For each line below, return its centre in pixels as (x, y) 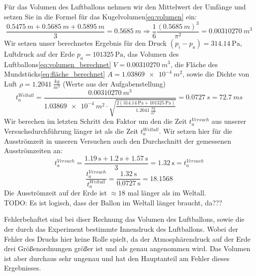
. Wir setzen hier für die (196, 131)
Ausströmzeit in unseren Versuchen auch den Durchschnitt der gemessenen (118, 140)
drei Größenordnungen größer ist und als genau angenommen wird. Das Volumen (127, 248)
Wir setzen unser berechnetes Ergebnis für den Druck (85, 43)
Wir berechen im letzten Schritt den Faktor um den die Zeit (95, 121)
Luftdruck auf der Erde (40, 53)
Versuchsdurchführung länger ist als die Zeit (71, 131)
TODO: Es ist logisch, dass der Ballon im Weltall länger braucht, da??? (113, 202)
